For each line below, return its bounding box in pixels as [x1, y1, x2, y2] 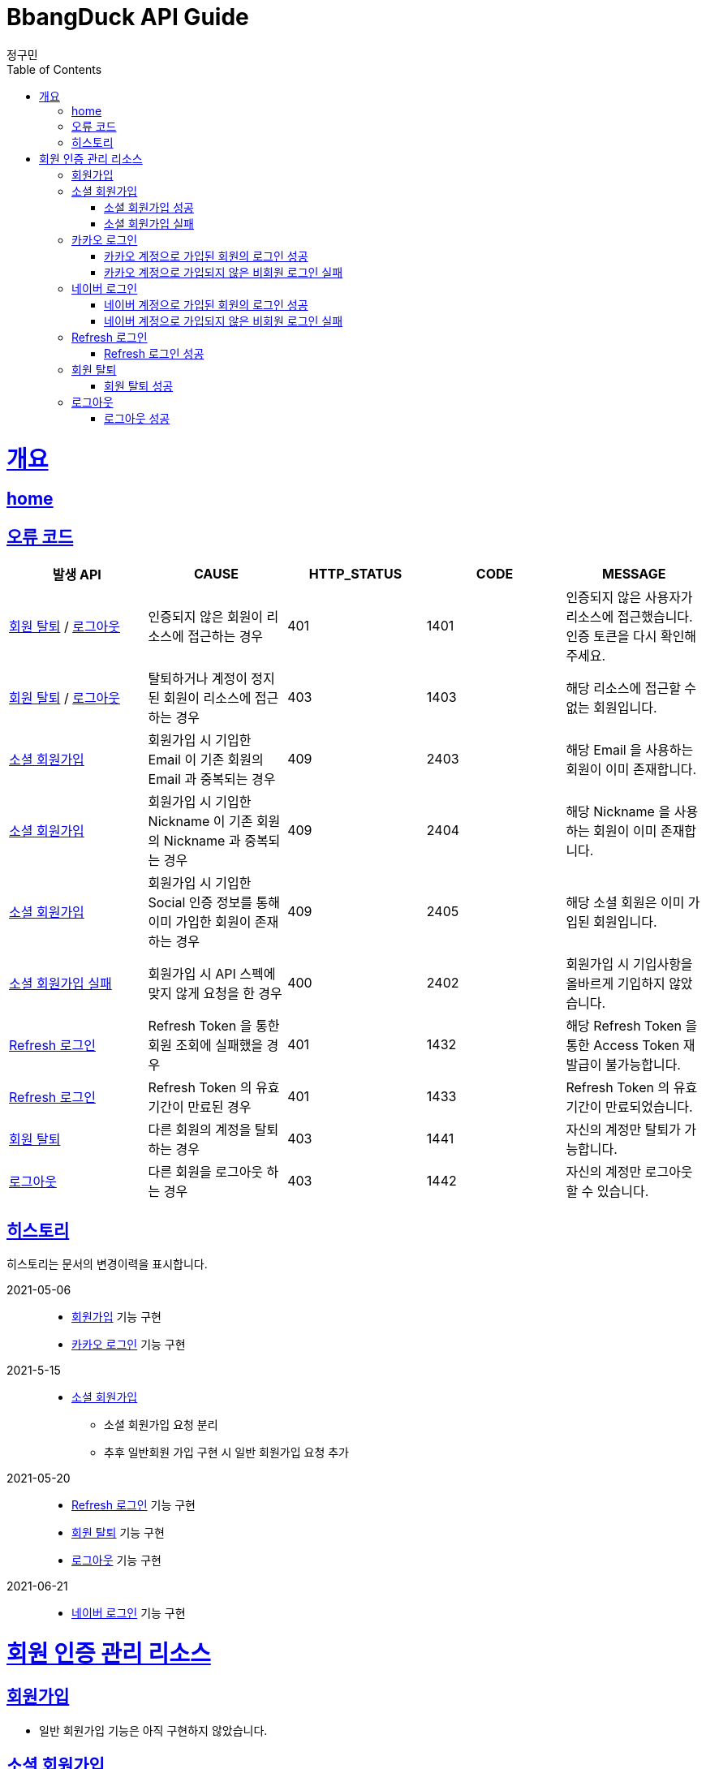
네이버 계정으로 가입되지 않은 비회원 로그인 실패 [104, 313, 343, 328]
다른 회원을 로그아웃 [148, 1164, 264, 1181]
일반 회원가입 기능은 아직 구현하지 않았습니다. [39, 1723, 268, 1737]
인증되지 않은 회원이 [148, 609, 264, 626]
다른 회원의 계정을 [148, 1121, 252, 1138]
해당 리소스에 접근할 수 [566, 680, 697, 697]
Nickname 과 [163, 833, 241, 850]
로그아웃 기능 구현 [71, 1552, 161, 1567]
